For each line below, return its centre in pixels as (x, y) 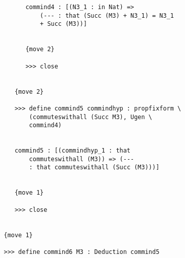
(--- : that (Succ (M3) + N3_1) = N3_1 (107, 15)
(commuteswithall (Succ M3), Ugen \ (90, 117)
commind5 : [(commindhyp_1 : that (73, 151)
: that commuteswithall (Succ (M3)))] (94, 168)
